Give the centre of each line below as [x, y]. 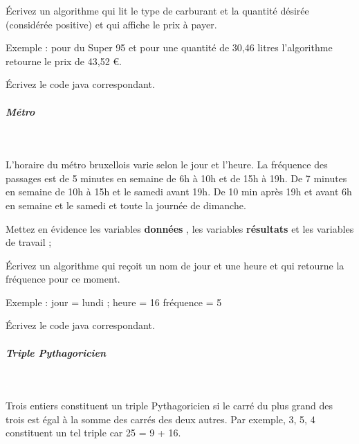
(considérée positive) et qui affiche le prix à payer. [111, 24]
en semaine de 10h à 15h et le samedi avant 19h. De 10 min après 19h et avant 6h [179, 192]
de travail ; [29, 242]
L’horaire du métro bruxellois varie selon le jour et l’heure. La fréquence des [167, 165]
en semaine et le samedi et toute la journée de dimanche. [126, 205]
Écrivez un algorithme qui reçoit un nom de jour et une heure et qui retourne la [175, 265]
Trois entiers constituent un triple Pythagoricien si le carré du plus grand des [169, 406]
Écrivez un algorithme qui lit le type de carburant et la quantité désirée [157, 10]
